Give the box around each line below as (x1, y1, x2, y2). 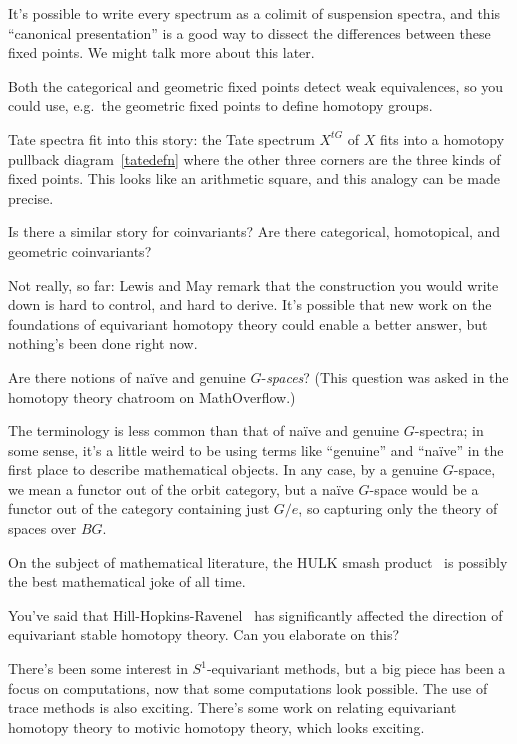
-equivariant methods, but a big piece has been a (206, 658, 506, 679)
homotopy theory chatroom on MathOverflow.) (8, 386, 296, 407)
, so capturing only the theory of (298, 498, 498, 519)
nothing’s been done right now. (8, 333, 198, 354)
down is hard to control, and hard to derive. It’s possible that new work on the (8, 294, 492, 315)
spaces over (8, 518, 77, 539)
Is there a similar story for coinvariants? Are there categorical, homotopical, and (8, 221, 501, 242)
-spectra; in (414, 420, 484, 441)
